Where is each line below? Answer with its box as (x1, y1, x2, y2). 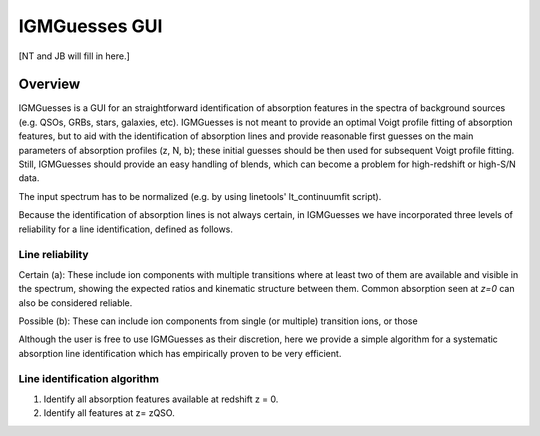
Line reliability (18, 248, 89, 262)
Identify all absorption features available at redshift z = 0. (43, 393, 279, 405)
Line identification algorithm (18, 372, 160, 386)
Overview (18, 76, 81, 93)
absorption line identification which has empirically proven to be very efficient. (18, 347, 342, 359)
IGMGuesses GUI (18, 15, 163, 37)
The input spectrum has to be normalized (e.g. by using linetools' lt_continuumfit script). (18, 190, 382, 202)
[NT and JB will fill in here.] (18, 50, 130, 62)
